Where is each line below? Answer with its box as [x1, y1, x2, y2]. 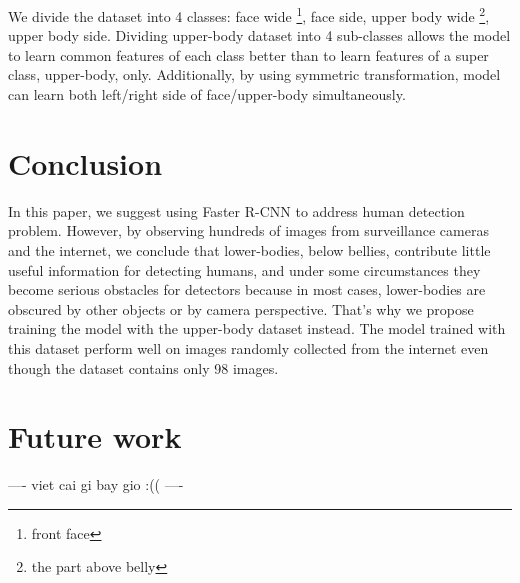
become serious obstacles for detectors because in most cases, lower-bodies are [8, 279, 486, 300]
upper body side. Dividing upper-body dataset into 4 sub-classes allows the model [8, 25, 511, 46]
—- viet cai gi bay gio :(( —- [8, 474, 184, 495]
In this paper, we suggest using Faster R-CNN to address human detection [8, 200, 465, 221]
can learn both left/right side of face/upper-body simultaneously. [8, 84, 406, 105]
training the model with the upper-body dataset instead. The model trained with [8, 318, 506, 339]
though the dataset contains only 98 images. [8, 357, 279, 378]
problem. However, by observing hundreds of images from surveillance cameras [8, 220, 489, 241]
